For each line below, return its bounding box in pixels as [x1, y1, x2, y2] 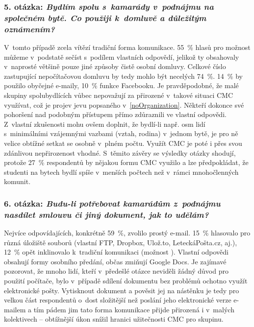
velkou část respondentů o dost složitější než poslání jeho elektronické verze [4, 295, 231, 305]
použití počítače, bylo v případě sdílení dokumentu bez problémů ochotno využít [4, 276, 248, 286]
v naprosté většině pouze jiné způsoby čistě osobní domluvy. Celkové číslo [4, 61, 226, 71]
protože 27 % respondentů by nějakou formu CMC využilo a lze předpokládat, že [4, 157, 249, 167]
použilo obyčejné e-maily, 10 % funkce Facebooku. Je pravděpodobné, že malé [4, 80, 239, 91]
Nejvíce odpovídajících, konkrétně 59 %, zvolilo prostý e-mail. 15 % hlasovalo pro [4, 228, 251, 238]
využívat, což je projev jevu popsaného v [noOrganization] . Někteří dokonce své [4, 99, 244, 110]
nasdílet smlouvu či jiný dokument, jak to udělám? [4, 208, 209, 220]
